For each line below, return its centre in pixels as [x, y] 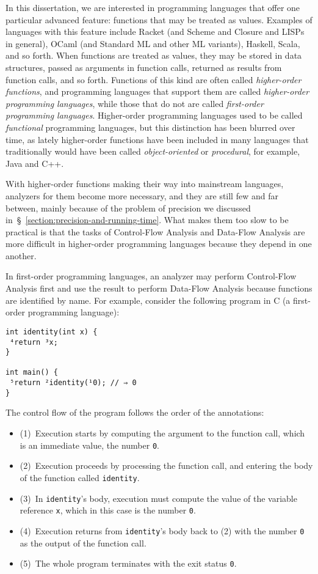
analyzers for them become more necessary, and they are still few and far [142, 195]
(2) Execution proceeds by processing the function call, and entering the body [166, 465]
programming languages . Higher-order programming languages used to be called [154, 115]
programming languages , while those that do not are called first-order [135, 103]
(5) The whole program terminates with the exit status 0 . [128, 563]
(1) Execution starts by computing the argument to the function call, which [162, 433]
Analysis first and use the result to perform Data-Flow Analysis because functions [159, 288]
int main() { [32, 373]
